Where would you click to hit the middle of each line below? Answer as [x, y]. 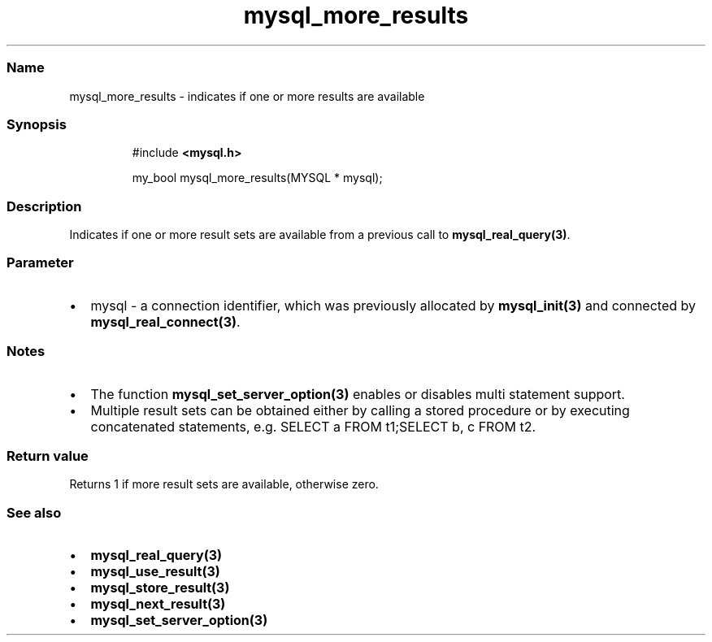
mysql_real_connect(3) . [165, 321]
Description [44, 206]
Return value [48, 455]
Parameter [40, 263]
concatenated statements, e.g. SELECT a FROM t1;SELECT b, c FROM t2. [313, 426]
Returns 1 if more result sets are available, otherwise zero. [224, 484]
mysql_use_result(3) [155, 571]
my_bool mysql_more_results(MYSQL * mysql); [257, 178]
